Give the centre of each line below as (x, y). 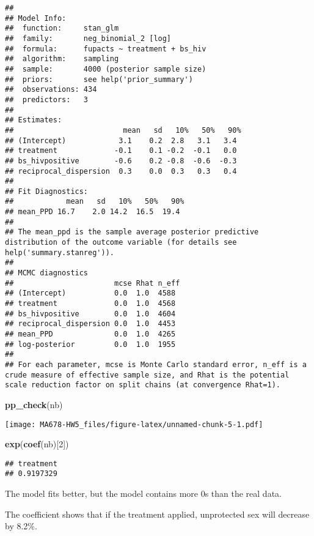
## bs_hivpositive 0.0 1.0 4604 (90, 314)
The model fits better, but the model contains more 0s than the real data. (143, 493)
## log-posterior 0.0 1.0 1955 (90, 344)
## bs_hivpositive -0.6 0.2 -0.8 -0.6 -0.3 (121, 161)
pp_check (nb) (34, 404)
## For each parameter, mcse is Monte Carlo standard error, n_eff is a (156, 364)
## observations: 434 (51, 90)
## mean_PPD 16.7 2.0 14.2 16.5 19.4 (93, 212)
